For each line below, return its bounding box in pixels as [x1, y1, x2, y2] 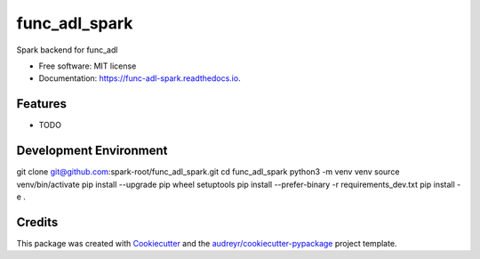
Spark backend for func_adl [16, 45, 118, 55]
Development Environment [16, 143, 168, 158]
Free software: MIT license [38, 61, 137, 71]
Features [16, 96, 67, 111]
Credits [16, 214, 59, 230]
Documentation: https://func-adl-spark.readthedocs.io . [38, 73, 241, 84]
